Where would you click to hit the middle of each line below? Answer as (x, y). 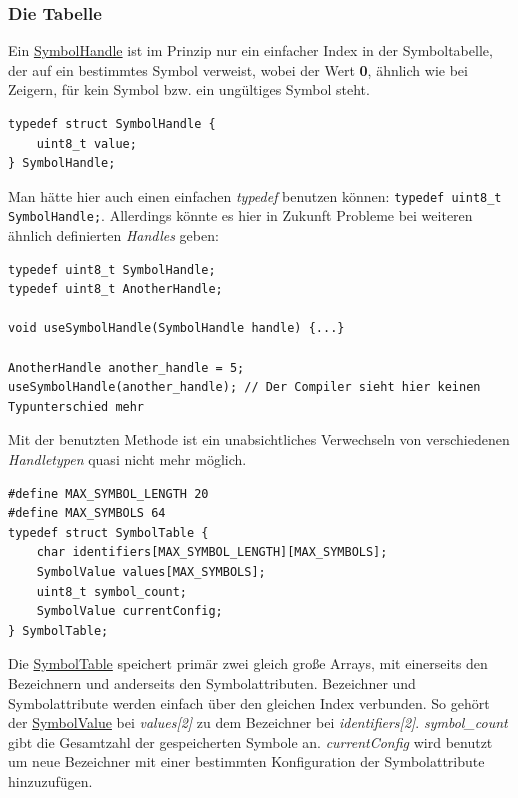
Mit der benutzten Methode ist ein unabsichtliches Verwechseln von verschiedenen (259, 439)
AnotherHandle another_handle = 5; (126, 367)
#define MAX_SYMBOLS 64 (87, 513)
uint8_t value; (86, 143)
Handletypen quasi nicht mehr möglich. (127, 459)
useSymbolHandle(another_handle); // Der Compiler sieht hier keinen (244, 387)
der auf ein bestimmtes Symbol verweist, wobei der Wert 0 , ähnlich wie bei (238, 69)
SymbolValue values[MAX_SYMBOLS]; (151, 572)
